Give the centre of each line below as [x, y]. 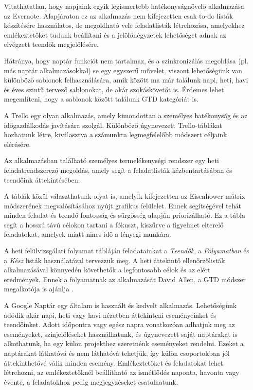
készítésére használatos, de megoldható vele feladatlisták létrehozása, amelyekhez [124, 25]
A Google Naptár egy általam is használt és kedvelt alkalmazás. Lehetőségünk [120, 305]
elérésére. [18, 144]
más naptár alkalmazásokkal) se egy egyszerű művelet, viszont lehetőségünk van [123, 70]
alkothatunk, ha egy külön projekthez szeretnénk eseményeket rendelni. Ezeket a [124, 343]
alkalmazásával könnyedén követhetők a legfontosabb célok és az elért [107, 270]
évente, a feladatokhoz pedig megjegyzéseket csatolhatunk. [91, 381]
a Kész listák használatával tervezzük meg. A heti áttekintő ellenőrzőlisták [115, 260]
